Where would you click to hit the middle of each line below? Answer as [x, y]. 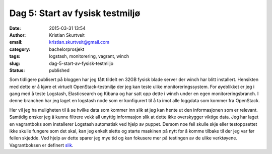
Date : [15, 28]
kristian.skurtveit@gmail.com [79, 42]
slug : [15, 63]
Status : [17, 70]
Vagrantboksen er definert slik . [41, 145]
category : [20, 49]
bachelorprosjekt [67, 49]
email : [16, 42]
